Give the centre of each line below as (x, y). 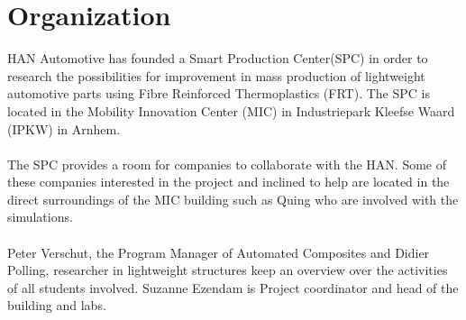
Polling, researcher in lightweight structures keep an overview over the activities (228, 270)
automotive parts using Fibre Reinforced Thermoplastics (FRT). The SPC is (219, 93)
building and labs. (57, 305)
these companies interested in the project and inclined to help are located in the (228, 182)
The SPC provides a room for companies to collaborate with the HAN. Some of (227, 164)
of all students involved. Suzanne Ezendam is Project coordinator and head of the (233, 287)
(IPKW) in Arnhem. (64, 128)
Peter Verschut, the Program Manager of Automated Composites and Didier (219, 252)
